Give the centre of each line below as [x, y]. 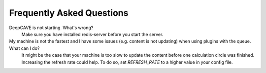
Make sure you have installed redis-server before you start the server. [92, 34]
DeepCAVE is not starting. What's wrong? [51, 28]
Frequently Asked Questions [69, 13]
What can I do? [24, 48]
